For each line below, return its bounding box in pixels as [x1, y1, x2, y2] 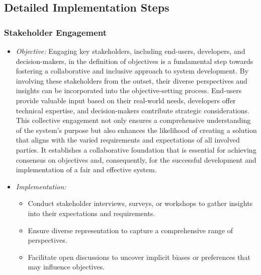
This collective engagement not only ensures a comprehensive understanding [16, 115, 251, 125]
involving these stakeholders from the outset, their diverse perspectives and [16, 75, 247, 86]
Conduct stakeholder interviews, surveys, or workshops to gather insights [28, 198, 253, 209]
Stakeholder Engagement [4, 26, 107, 38]
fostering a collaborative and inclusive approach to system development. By [16, 65, 249, 76]
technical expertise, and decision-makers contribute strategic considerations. [16, 105, 249, 115]
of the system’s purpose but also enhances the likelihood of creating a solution [16, 124, 257, 135]
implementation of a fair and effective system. [16, 164, 157, 175]
